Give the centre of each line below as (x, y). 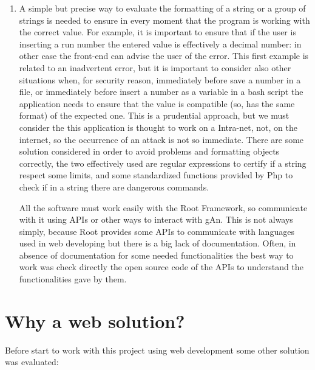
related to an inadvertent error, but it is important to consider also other (155, 67)
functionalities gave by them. (73, 279)
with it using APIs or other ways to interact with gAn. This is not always (156, 219)
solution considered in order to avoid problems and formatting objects (149, 151)
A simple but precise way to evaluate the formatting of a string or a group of (162, 8)
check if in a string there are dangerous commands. (114, 187)
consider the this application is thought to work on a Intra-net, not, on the (158, 127)
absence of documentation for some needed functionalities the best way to (156, 255)
